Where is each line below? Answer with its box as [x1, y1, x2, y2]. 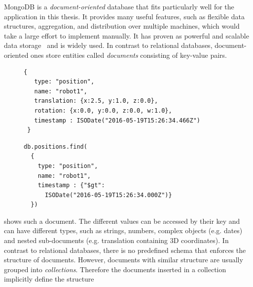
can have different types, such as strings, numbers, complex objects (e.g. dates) [4, 225, 243, 236]
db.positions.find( [24, 143, 87, 150]
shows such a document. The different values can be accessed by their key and [4, 215, 240, 226]
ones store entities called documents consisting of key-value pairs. [31, 49, 227, 60]
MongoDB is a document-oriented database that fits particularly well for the [4, 1, 234, 11]
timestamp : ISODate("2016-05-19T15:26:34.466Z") [34, 117, 200, 124]
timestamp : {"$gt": [37, 182, 105, 189]
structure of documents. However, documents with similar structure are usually [4, 254, 243, 265]
